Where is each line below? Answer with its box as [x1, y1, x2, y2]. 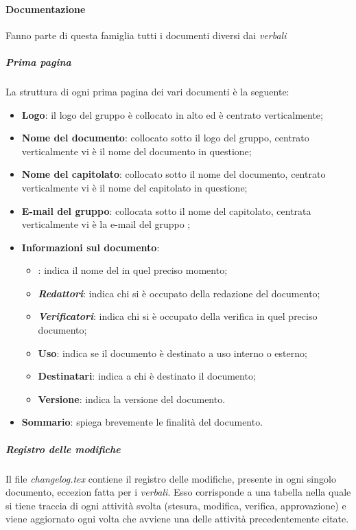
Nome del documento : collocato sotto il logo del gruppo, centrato [21, 130, 309, 145]
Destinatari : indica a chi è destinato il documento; [38, 369, 256, 383]
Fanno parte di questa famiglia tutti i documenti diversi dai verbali [5, 27, 287, 42]
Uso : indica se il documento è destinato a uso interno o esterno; [38, 345, 307, 360]
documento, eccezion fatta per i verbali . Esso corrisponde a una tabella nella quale [5, 485, 351, 499]
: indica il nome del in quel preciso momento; [38, 263, 228, 277]
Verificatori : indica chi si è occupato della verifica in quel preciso [38, 309, 318, 323]
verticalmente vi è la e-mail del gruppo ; [21, 217, 191, 231]
